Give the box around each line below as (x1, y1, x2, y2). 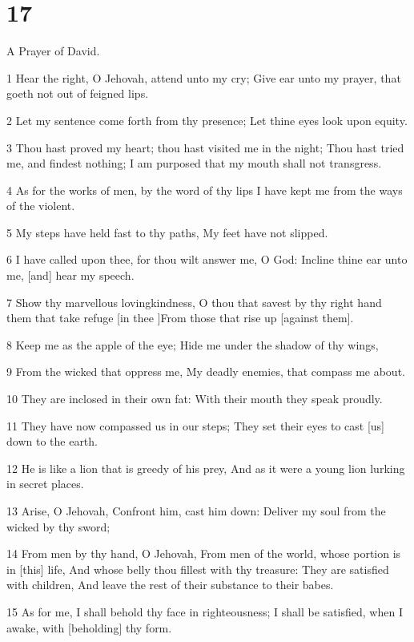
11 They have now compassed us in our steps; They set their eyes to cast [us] (6, 417, 385, 434)
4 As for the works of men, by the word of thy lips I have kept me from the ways (6, 181, 403, 198)
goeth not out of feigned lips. (6, 85, 149, 102)
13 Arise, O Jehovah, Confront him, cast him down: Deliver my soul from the (6, 503, 386, 519)
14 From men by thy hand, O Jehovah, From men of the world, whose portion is (6, 545, 401, 562)
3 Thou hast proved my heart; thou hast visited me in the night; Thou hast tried (6, 139, 404, 155)
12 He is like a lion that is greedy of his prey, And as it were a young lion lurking (6, 459, 405, 476)
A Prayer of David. (6, 42, 100, 59)
